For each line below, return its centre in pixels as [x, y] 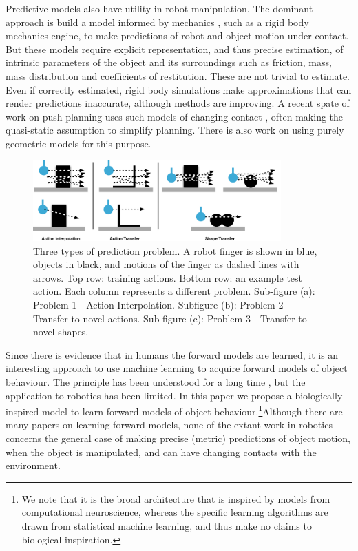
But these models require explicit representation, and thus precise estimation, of [175, 49]
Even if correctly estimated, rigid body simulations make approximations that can [179, 89]
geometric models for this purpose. [78, 143]
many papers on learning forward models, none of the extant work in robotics [169, 425]
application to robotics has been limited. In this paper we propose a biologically [174, 395]
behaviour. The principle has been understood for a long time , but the [156, 382]
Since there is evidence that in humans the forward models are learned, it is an [172, 354]
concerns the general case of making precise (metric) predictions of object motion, [178, 438]
